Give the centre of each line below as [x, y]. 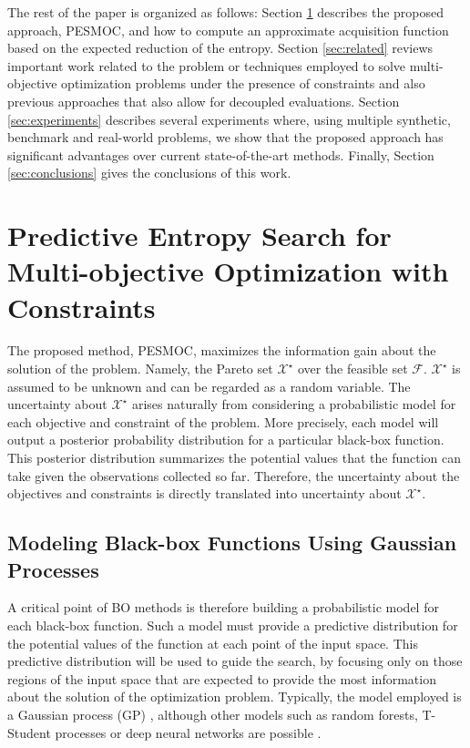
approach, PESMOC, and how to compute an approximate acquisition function [228, 30]
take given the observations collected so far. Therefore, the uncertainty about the [234, 475]
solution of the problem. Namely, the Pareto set [140, 369]
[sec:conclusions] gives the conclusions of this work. [149, 173]
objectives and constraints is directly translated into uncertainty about [204, 493]
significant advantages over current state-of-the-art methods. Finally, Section [221, 154]
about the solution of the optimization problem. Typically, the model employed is [235, 697]
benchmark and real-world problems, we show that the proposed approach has [225, 137]
